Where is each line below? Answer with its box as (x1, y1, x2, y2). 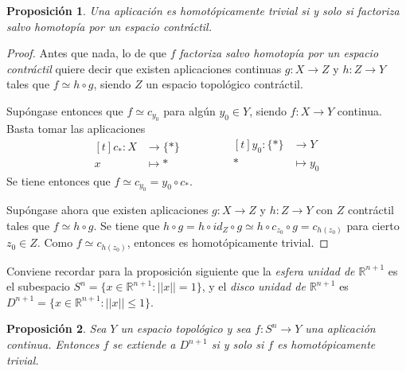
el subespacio (6, 278, 70, 295)
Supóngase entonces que (6, 102, 123, 119)
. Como (37, 234, 73, 251)
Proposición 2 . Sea (6, 320, 107, 337)
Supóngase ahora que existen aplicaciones (6, 201, 209, 218)
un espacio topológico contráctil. (146, 76, 303, 92)
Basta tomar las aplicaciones (6, 120, 146, 137)
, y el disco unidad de (201, 278, 306, 295)
